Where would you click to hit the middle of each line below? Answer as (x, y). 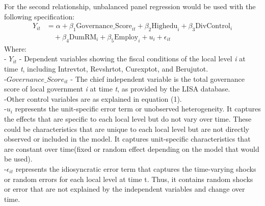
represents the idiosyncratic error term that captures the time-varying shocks (136, 168)
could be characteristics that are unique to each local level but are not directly (127, 129)
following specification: (39, 16)
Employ (126, 38)
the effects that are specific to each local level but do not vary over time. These (128, 119)
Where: (15, 48)
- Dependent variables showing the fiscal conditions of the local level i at (132, 59)
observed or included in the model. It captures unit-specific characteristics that (127, 139)
